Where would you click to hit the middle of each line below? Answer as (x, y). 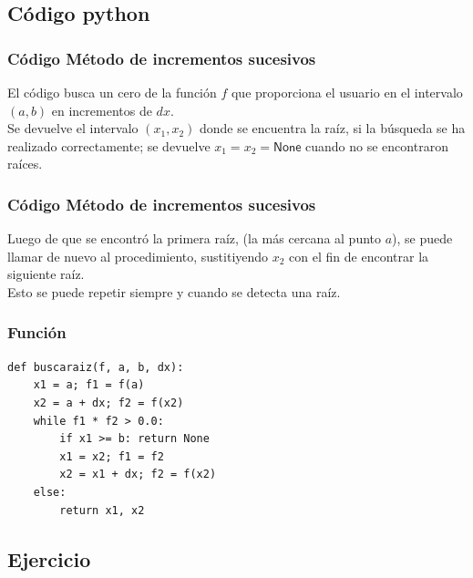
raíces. (25, 164)
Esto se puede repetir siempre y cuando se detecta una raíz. (174, 291)
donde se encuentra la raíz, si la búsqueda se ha (332, 128)
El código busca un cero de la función (112, 92)
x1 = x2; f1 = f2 (112, 456)
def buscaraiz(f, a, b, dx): (96, 367)
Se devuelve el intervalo (73, 128)
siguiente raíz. (46, 274)
